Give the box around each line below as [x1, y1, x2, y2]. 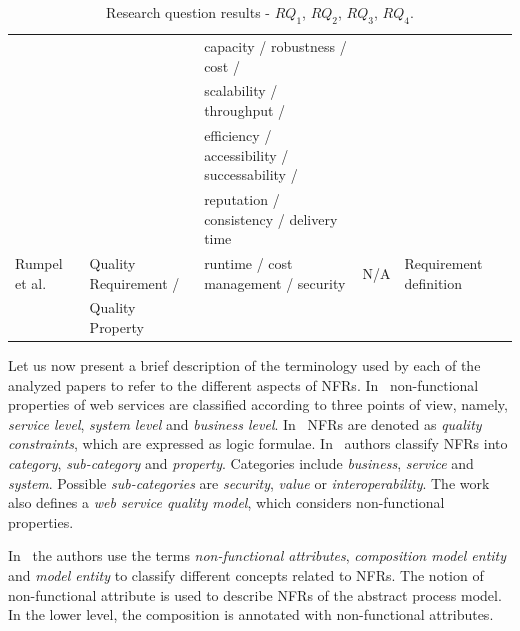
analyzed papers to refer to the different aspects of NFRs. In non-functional [8, 374, 479, 395]
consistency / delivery [204, 208, 338, 229]
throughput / [204, 100, 286, 121]
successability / [204, 164, 298, 185]
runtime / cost [204, 252, 293, 273]
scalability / [204, 80, 278, 101]
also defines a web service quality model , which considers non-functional [8, 492, 445, 513]
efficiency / [204, 124, 272, 145]
